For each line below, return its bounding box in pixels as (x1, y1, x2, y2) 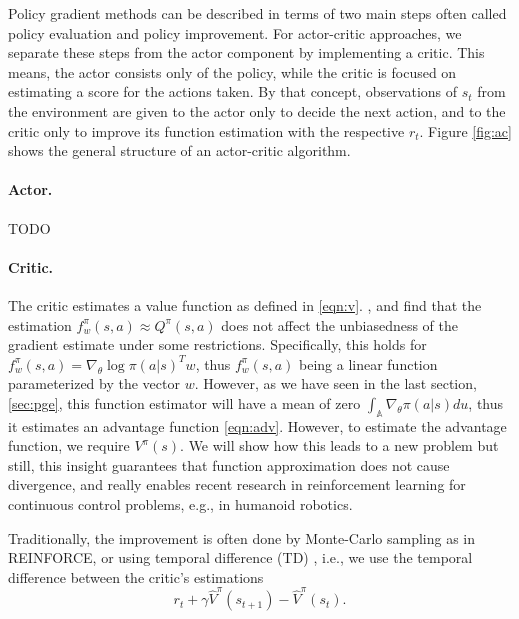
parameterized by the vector (8, 373, 180, 394)
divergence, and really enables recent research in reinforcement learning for (8, 474, 466, 495)
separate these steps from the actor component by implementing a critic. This (8, 42, 485, 63)
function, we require (8, 435, 130, 456)
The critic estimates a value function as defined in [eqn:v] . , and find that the (8, 294, 482, 315)
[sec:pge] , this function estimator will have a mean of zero (8, 392, 361, 413)
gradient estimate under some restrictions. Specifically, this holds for (8, 334, 427, 355)
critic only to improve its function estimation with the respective (8, 120, 405, 141)
